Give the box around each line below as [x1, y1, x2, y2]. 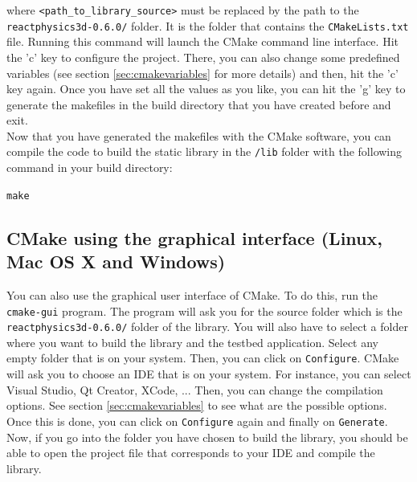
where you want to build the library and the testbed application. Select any [6, 333, 379, 350]
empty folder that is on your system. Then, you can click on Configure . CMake [6, 349, 399, 366]
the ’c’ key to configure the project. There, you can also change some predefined [6, 48, 400, 65]
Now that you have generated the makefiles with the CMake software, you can [6, 127, 391, 144]
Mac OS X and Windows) [6, 249, 226, 274]
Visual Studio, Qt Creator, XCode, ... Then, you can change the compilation [6, 381, 383, 398]
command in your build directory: [6, 159, 173, 176]
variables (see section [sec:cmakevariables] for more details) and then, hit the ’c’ [6, 64, 399, 81]
